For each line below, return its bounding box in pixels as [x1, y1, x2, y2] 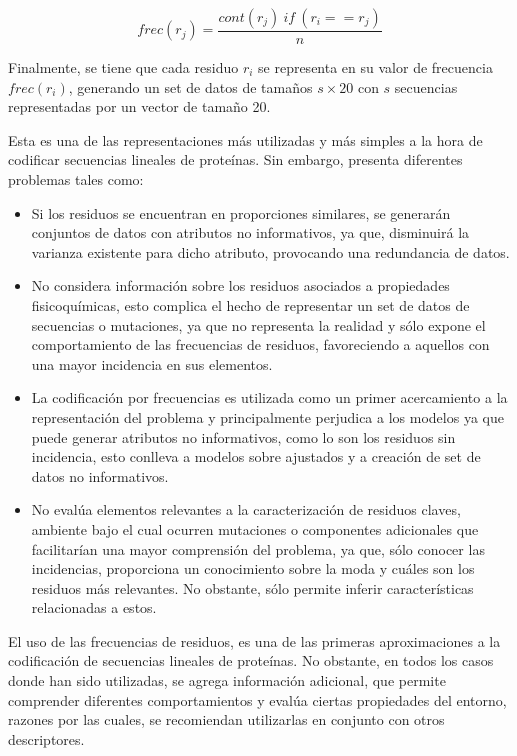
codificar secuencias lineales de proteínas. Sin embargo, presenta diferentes [8, 149, 463, 170]
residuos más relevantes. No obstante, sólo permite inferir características [31, 577, 474, 598]
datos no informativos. [31, 465, 169, 486]
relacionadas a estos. [31, 597, 157, 618]
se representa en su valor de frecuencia [258, 57, 493, 78]
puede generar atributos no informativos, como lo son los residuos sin [31, 426, 456, 447]
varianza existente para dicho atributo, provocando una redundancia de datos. [31, 241, 510, 262]
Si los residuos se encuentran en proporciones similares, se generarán [31, 202, 451, 223]
